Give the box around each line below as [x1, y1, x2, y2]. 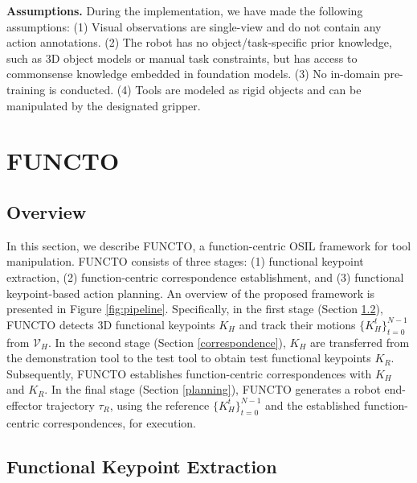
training [6, 80, 46, 97]
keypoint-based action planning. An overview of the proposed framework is [6, 284, 375, 301]
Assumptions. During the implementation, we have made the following [6, 2, 363, 19]
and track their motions [239, 316, 356, 332]
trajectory [46, 396, 95, 413]
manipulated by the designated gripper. [6, 97, 201, 114]
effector [6, 396, 43, 413]
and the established [264, 396, 361, 413]
